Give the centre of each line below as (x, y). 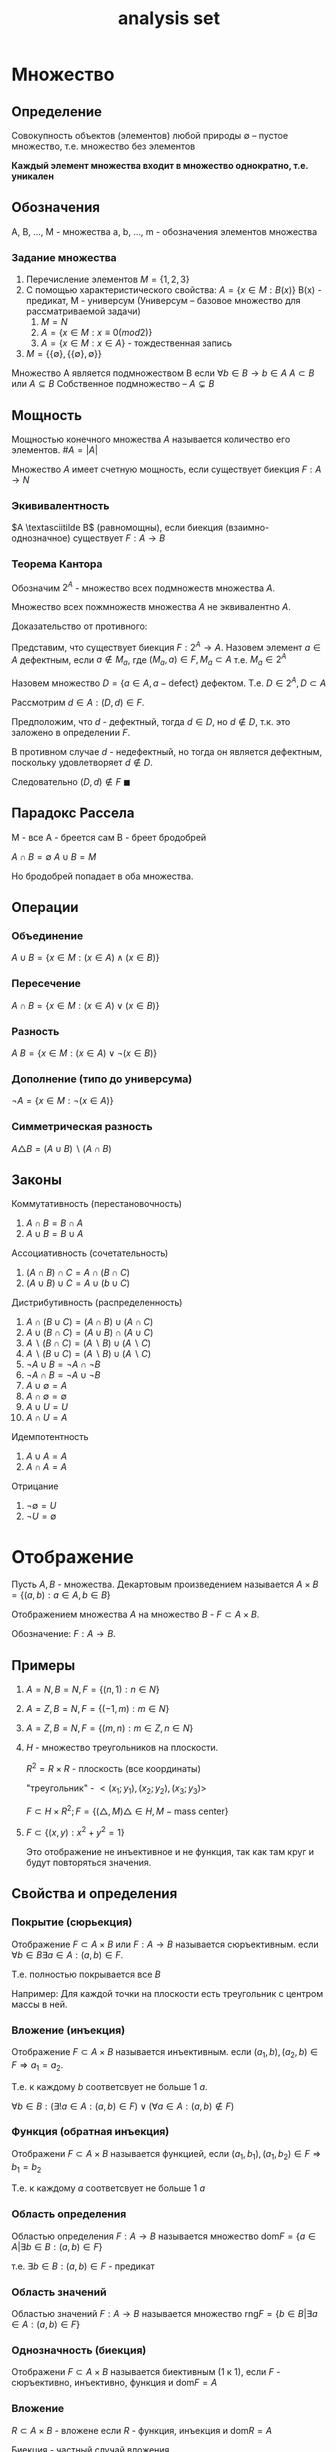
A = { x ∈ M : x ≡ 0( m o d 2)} (96, 333)
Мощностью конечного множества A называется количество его (151, 439)
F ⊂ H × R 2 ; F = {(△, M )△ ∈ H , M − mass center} (127, 1810)
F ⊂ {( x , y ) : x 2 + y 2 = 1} (75, 1831)
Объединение (47, 936)
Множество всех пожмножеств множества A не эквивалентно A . (151, 607)
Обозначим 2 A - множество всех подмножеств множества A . (143, 587)
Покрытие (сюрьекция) (72, 1922)
